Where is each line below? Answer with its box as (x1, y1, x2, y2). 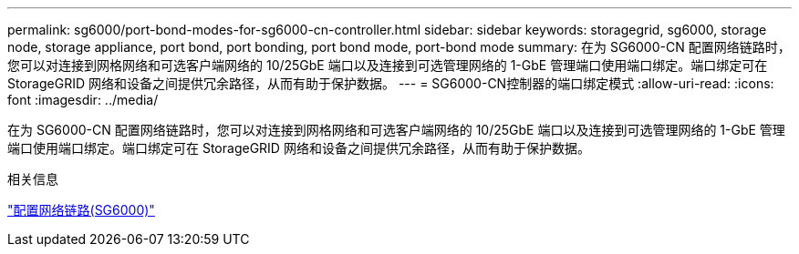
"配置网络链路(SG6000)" (7, 202, 155, 218)
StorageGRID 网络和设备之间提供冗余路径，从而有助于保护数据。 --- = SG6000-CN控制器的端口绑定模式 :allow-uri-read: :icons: (7, 76, 774, 91)
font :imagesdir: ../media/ (7, 92, 159, 107)
